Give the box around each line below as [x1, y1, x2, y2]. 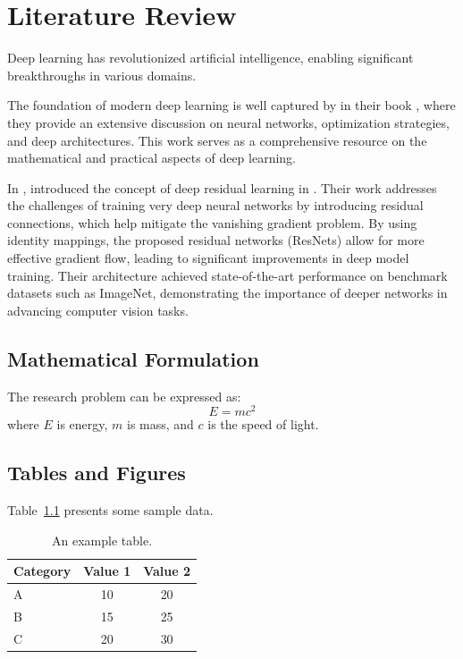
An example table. [52, 530, 153, 549]
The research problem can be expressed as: [7, 386, 241, 405]
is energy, [56, 415, 108, 434]
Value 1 [83, 562, 131, 580]
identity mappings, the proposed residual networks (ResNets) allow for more [7, 231, 425, 249]
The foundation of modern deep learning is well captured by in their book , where [7, 96, 456, 114]
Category [13, 562, 72, 580]
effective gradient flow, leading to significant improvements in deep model [7, 249, 409, 267]
